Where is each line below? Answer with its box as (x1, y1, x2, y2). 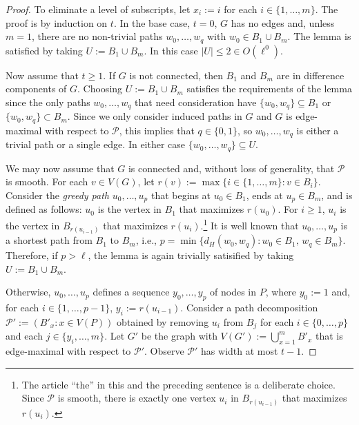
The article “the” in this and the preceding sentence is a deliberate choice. (21, 377, 336, 391)
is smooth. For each (6, 174, 88, 189)
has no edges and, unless (231, 15, 335, 30)
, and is (321, 187, 353, 202)
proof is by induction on (6, 15, 108, 30)
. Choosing (77, 81, 123, 96)
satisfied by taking (6, 43, 83, 57)
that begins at (151, 187, 211, 202)
